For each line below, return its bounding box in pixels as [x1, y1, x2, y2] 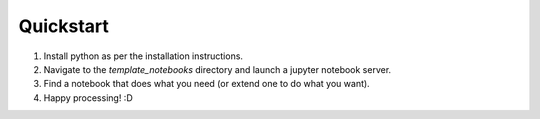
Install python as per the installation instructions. [43, 50, 244, 62]
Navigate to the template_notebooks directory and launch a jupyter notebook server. [43, 63, 392, 75]
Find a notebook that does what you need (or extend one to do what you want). [43, 78, 370, 90]
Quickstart [18, 15, 110, 37]
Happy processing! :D [43, 91, 134, 104]
